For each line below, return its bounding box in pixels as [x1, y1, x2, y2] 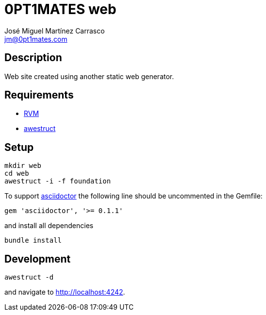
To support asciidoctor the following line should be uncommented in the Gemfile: [4, 192, 263, 200]
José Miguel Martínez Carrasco [4, 26, 105, 35]
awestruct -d [4, 273, 54, 282]
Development [4, 252, 71, 265]
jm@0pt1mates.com [4, 34, 67, 43]
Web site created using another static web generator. [4, 72, 174, 81]
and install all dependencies [4, 221, 94, 230]
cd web [4, 169, 29, 178]
